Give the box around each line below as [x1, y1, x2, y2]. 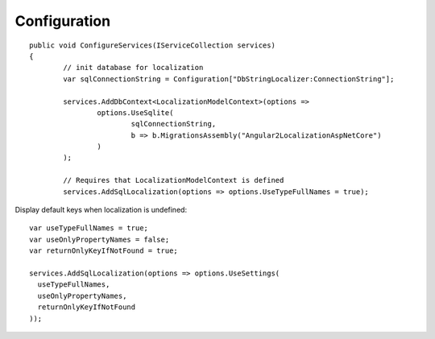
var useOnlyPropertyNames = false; [29, 234, 170, 244]
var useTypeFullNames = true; [29, 224, 149, 233]
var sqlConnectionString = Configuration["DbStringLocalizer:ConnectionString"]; [63, 74, 395, 84]
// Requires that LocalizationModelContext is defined [63, 176, 284, 185]
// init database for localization [63, 63, 204, 72]
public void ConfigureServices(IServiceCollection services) [29, 40, 275, 50]
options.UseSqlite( [97, 108, 174, 117]
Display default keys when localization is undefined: [14, 205, 188, 215]
